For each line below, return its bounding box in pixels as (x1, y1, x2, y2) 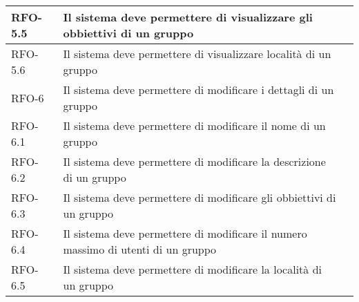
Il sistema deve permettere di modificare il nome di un (63, 117, 326, 133)
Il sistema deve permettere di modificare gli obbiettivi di (63, 189, 336, 205)
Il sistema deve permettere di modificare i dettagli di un (63, 82, 334, 97)
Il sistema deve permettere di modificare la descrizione (63, 153, 326, 169)
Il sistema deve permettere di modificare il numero (63, 225, 307, 241)
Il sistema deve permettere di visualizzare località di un (63, 46, 331, 62)
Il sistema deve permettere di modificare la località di (63, 261, 322, 277)
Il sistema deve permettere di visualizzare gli (63, 9, 313, 25)
